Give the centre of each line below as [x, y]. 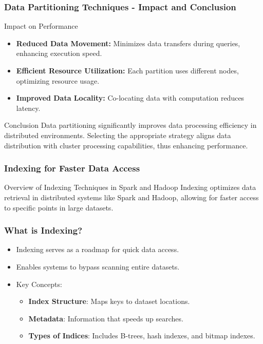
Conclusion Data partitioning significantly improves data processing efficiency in [130, 125]
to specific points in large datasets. [59, 207]
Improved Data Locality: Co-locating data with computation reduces [130, 98]
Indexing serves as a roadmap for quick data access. [98, 249]
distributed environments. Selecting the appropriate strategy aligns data [118, 135]
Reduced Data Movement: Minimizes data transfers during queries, [128, 43]
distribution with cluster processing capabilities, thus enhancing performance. [126, 145]
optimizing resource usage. [58, 80]
